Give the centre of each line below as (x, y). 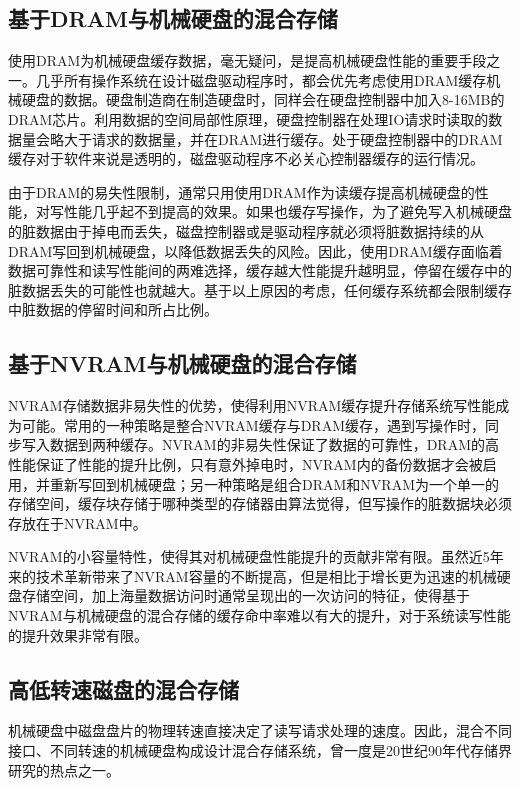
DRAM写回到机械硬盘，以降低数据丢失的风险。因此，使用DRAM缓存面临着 (255, 250)
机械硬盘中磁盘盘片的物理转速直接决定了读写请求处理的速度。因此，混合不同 (260, 730)
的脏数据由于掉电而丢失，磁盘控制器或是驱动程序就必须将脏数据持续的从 (246, 230)
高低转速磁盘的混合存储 (123, 688)
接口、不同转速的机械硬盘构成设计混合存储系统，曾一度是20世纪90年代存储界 (260, 750)
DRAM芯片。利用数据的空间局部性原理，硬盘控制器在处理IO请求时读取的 (248, 118)
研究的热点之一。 (64, 769)
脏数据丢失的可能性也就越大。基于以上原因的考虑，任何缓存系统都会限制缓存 (260, 289)
